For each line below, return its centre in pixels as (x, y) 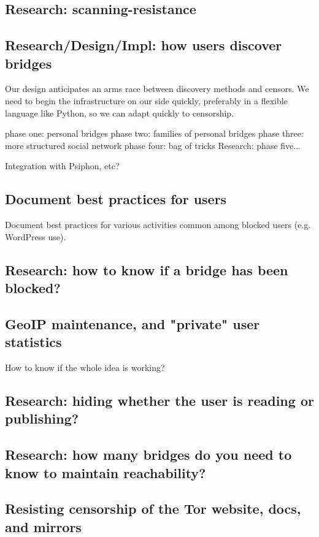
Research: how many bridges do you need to (148, 455)
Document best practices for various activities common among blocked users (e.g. (158, 225)
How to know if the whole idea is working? (85, 368)
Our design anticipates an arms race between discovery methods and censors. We (157, 89)
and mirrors (43, 526)
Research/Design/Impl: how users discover (144, 45)
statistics (33, 342)
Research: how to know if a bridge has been (147, 269)
